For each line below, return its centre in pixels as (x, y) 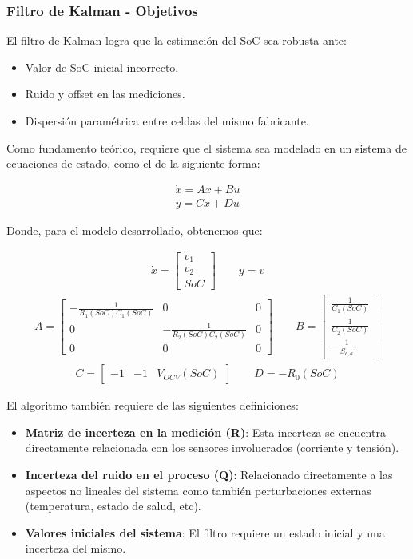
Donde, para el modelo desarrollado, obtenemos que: (135, 230)
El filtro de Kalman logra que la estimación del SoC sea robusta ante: (177, 40)
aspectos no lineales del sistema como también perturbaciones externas (198, 490)
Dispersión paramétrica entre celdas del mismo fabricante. (167, 121)
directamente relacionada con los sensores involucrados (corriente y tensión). (212, 448)
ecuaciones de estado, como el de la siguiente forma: (133, 163)
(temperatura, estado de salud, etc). (113, 506)
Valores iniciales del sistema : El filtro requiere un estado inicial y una (205, 532)
